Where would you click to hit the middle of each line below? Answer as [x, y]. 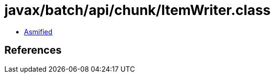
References [33, 50]
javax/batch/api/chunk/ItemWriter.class [138, 10]
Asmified [38, 31]
